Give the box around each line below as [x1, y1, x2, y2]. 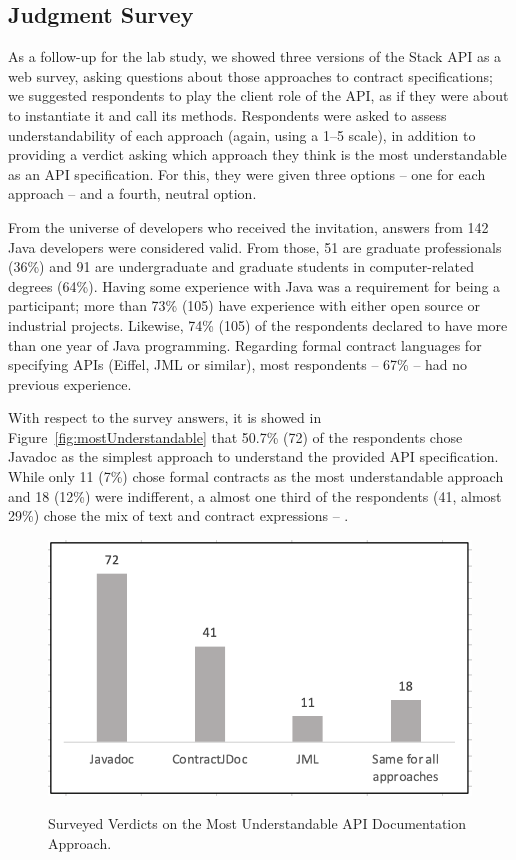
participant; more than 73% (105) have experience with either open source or [8, 295, 481, 316]
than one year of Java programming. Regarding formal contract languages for [8, 334, 482, 355]
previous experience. [8, 373, 132, 394]
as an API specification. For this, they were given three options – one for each [8, 163, 486, 184]
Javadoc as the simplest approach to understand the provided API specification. [8, 446, 499, 467]
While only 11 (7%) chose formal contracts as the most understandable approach [8, 466, 504, 487]
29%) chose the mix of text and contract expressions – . [8, 505, 349, 526]
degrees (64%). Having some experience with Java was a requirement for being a [8, 275, 501, 296]
